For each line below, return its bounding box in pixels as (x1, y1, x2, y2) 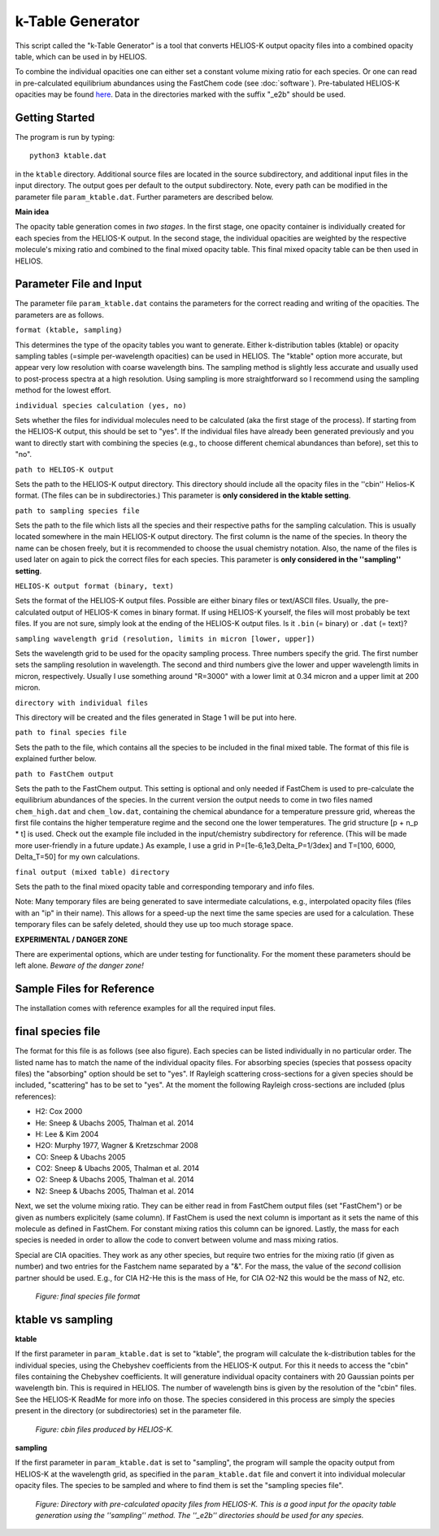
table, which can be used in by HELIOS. (15, 51, 148, 61)
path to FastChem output (15, 769, 114, 778)
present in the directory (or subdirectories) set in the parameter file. (15, 1406, 241, 1416)
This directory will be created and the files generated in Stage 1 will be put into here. (15, 712, 297, 722)
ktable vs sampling (15, 1312, 113, 1326)
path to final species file (15, 728, 128, 738)
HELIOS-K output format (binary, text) (15, 581, 174, 591)
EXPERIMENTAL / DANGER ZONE (15, 934, 128, 944)
